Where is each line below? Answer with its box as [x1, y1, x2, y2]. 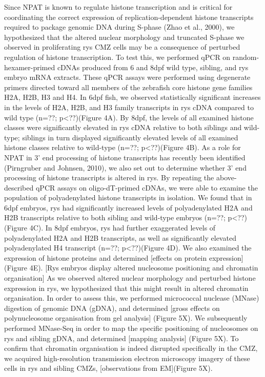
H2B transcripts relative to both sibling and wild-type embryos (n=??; [4, 212, 226, 223]
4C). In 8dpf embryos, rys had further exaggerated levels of [29, 222, 216, 233]
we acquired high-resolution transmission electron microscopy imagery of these [4, 352, 250, 363]
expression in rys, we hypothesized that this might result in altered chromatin [4, 282, 249, 293]
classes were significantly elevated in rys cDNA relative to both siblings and [4, 122, 242, 133]
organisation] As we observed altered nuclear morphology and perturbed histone [4, 273, 256, 283]
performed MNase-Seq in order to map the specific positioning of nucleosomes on [4, 323, 258, 333]
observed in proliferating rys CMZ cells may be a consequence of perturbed [4, 41, 240, 52]
